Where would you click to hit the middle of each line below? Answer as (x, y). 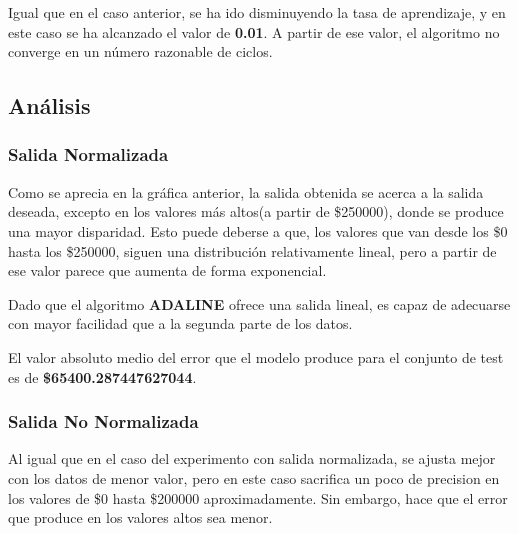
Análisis (49, 105)
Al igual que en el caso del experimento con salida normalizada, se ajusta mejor (252, 458)
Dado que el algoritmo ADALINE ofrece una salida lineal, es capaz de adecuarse (259, 303)
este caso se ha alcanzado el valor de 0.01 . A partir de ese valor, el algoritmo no (254, 31)
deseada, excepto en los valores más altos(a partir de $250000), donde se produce (256, 211)
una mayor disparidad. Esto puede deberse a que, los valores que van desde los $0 (258, 230)
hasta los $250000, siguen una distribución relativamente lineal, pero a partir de (252, 250)
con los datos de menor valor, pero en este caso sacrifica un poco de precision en (254, 477)
